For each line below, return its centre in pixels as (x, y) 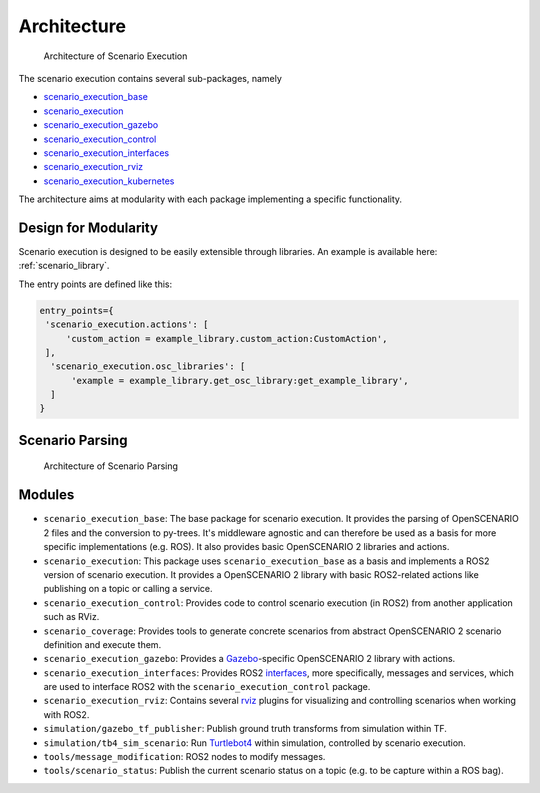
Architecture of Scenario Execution (115, 56)
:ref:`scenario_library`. (64, 266)
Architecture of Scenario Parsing (111, 466)
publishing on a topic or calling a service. (128, 589)
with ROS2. (66, 714)
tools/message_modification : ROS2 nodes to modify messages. (184, 757)
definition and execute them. (102, 644)
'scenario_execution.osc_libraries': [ (148, 366)
